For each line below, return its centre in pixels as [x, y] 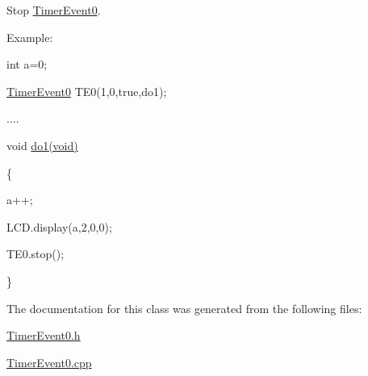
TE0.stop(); [36, 254]
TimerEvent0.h [44, 335]
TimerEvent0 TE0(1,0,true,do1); [87, 91]
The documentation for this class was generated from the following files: [184, 308]
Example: [30, 37]
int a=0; [27, 64]
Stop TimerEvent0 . [54, 10]
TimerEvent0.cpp [49, 362]
